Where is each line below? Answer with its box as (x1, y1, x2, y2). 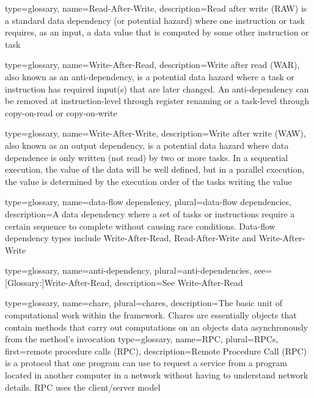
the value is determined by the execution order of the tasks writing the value (5, 175, 292, 187)
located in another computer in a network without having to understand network (5, 369, 309, 381)
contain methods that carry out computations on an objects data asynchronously (5, 320, 308, 333)
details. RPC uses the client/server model (5, 380, 161, 393)
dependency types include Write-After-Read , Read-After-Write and (5, 231, 256, 244)
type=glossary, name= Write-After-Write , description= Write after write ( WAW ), (5, 127, 306, 140)
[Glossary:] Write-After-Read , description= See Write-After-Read (5, 276, 243, 288)
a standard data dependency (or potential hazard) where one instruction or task (5, 13, 305, 26)
